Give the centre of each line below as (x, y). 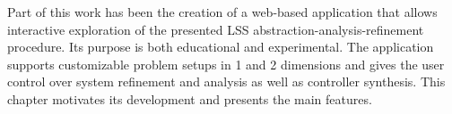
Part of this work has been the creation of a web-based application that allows (222, 12)
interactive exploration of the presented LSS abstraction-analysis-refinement (216, 29)
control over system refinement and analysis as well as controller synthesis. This (226, 81)
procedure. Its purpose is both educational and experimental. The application (221, 47)
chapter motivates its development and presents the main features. (190, 98)
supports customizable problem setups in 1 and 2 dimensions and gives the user (226, 64)
